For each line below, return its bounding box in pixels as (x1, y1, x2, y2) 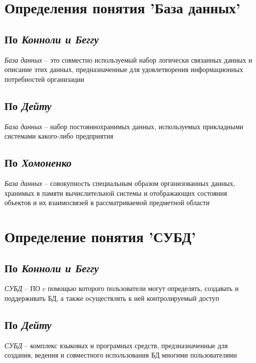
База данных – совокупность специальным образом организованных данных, (4, 178, 235, 188)
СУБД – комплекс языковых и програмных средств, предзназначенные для (4, 340, 228, 350)
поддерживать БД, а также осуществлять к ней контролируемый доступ (4, 292, 219, 303)
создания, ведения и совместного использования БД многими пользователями (4, 350, 237, 360)
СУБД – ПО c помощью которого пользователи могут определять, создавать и (4, 283, 239, 293)
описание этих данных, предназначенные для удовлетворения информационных (4, 64, 243, 74)
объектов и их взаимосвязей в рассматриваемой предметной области (4, 197, 210, 208)
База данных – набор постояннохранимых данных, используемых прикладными (4, 121, 244, 131)
